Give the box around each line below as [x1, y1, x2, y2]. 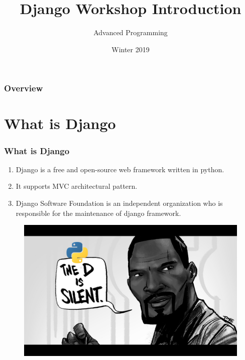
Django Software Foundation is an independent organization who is [16, 198, 223, 208]
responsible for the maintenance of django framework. [16, 207, 181, 218]
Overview [4, 82, 43, 94]
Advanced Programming [93, 27, 168, 38]
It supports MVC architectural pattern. [16, 181, 138, 191]
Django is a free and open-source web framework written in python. [16, 164, 224, 174]
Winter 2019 [111, 44, 150, 54]
